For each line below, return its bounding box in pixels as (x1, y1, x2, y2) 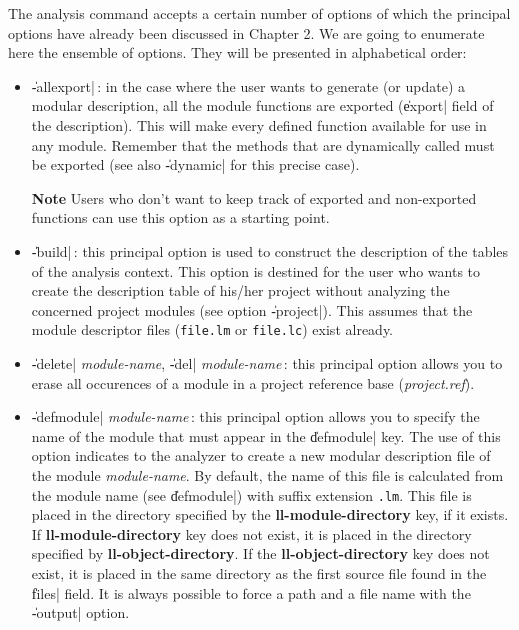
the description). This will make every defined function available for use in (31, 114, 487, 135)
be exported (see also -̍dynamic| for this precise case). (31, 154, 360, 175)
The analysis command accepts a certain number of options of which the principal (8, 3, 511, 23)
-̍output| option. (31, 602, 130, 623)
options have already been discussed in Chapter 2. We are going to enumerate (8, 22, 485, 43)
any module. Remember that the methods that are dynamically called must (31, 134, 495, 155)
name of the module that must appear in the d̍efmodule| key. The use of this (31, 425, 501, 446)
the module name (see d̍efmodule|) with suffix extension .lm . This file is (31, 484, 472, 505)
